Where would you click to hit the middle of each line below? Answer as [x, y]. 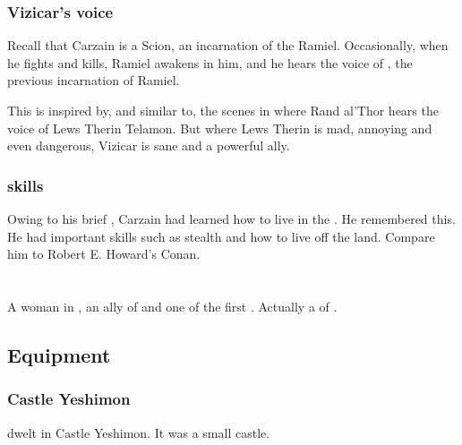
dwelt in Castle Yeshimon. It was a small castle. [139, 432]
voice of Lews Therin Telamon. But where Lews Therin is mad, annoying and [220, 128]
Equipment [59, 354]
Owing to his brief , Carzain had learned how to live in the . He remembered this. [231, 218]
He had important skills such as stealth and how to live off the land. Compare [221, 236]
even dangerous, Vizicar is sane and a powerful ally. [149, 145]
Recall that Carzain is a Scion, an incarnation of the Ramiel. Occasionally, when [228, 45]
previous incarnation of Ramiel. [94, 80]
